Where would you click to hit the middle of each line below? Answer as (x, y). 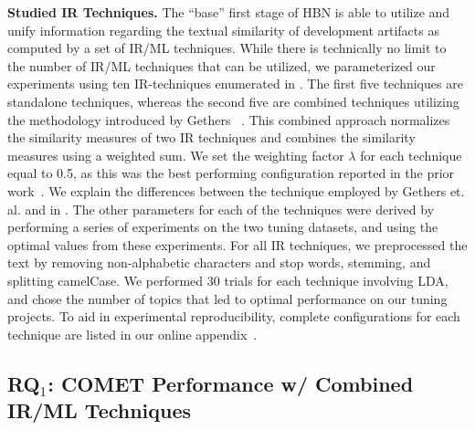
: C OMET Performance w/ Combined (231, 383)
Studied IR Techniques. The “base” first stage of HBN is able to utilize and (229, 12)
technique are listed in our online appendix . (132, 334)
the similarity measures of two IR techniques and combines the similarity (211, 137)
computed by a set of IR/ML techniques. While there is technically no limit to (227, 48)
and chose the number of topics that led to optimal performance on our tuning (227, 298)
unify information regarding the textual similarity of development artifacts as (223, 30)
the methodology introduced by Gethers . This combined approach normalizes (229, 119)
